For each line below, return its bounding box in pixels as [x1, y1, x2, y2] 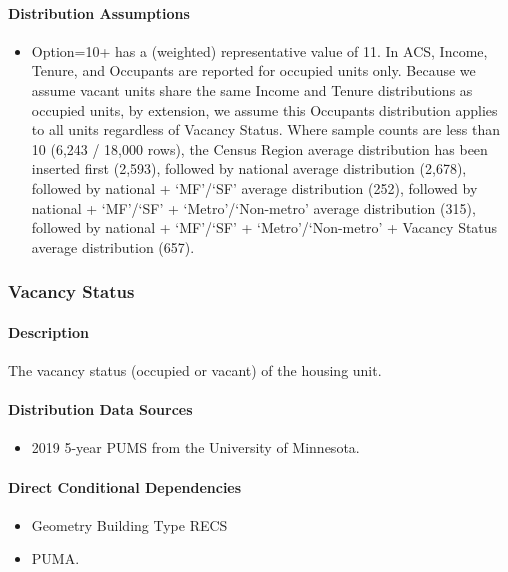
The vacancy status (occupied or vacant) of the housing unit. [8, 359, 382, 380]
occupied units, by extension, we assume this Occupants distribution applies [31, 99, 498, 120]
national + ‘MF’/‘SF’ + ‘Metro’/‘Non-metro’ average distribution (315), [31, 197, 476, 218]
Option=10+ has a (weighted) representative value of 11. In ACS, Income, [31, 40, 488, 61]
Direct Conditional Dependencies [8, 476, 242, 497]
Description [8, 321, 90, 342]
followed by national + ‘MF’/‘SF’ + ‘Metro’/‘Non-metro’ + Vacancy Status [31, 217, 498, 238]
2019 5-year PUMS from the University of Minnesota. [31, 437, 360, 458]
